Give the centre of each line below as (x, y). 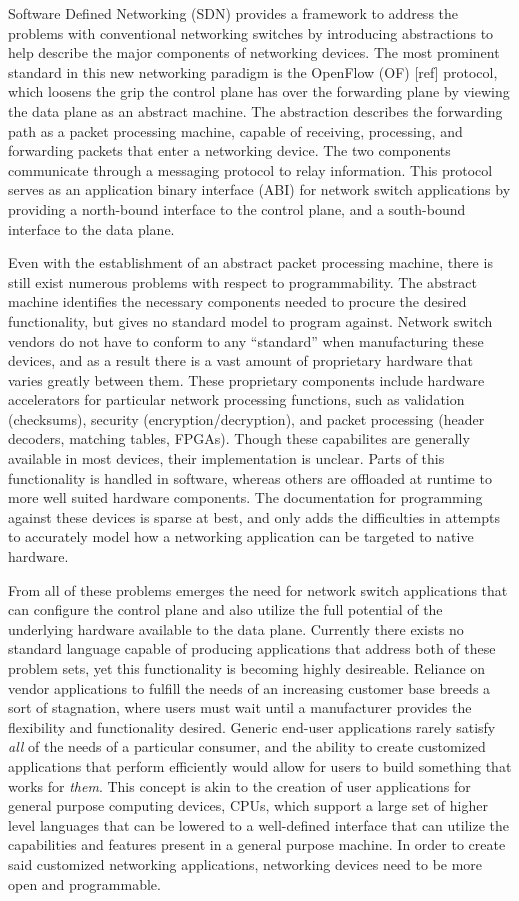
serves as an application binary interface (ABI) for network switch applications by (259, 189)
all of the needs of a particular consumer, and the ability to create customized (247, 746)
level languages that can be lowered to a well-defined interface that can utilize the (259, 824)
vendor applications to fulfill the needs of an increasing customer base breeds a (249, 687)
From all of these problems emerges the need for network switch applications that (258, 589)
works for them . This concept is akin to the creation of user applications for (239, 785)
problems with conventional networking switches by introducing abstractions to (251, 32)
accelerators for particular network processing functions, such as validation (236, 399)
